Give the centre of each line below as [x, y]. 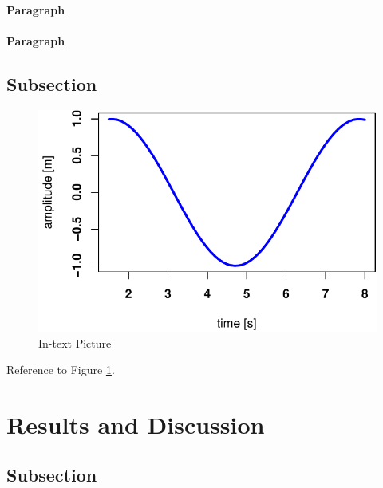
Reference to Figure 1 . [61, 370]
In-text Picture [75, 342]
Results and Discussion [136, 424]
